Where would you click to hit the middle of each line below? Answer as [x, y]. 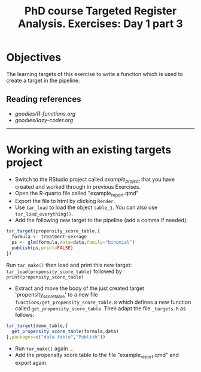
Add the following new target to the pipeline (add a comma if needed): [101, 220]
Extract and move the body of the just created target [80, 288]
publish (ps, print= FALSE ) [42, 248]
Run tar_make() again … [44, 349]
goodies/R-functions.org [45, 114]
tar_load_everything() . [44, 214]
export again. [31, 362]
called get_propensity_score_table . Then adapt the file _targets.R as [100, 309]
